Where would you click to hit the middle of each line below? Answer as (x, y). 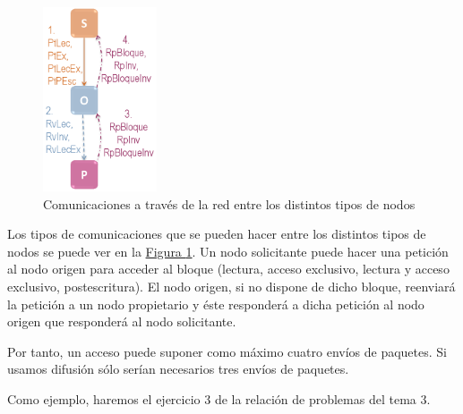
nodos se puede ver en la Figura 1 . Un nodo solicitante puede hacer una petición (228, 251)
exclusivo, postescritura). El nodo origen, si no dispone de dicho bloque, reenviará (231, 286)
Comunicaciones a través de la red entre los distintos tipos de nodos (229, 203)
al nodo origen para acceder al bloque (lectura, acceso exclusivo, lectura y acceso (228, 269)
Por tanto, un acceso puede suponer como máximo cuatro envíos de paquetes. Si (227, 351)
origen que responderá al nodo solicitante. (122, 321)
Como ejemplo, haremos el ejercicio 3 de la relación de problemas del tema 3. (219, 398)
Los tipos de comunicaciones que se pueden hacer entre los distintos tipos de (217, 234)
